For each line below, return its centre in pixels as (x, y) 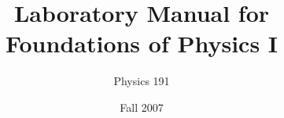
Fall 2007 (142, 107)
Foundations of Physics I (142, 43)
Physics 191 (142, 81)
